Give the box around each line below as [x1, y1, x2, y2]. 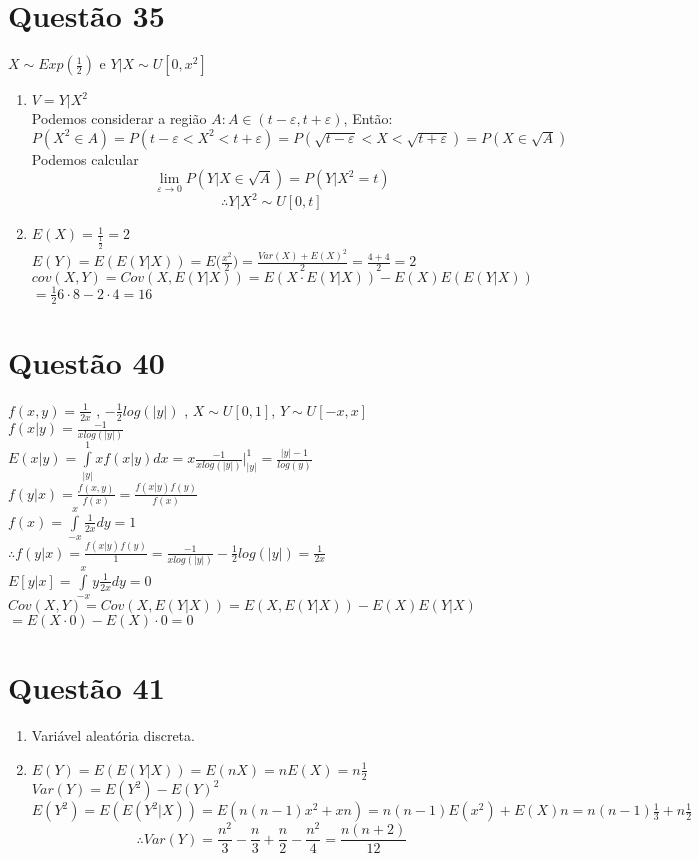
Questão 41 [8, 667, 165, 708]
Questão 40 [8, 341, 165, 382]
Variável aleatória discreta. [31, 725, 195, 746]
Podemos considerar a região [31, 108, 207, 129]
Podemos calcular [31, 148, 139, 169]
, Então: [343, 108, 393, 129]
